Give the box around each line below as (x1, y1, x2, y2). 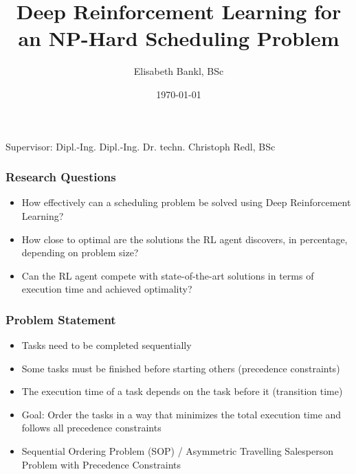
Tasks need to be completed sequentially (21, 338, 192, 352)
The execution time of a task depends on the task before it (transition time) (21, 384, 343, 398)
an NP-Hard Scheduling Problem (18, 24, 340, 52)
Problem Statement (5, 311, 116, 328)
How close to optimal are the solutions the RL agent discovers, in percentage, (21, 232, 348, 246)
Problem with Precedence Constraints (21, 457, 181, 471)
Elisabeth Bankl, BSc (133, 64, 224, 78)
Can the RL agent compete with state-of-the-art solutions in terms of (21, 268, 314, 282)
